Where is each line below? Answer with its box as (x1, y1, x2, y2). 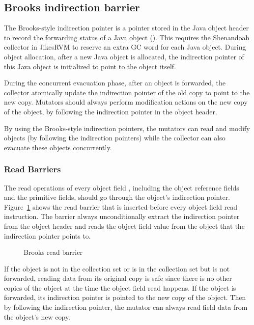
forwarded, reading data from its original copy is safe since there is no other (4, 273, 232, 283)
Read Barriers (4, 163, 61, 175)
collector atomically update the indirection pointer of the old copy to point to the (4, 87, 250, 97)
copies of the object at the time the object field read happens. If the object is (4, 282, 236, 293)
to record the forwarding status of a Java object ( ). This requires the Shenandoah (4, 32, 250, 42)
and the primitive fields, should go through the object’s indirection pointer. (4, 192, 230, 202)
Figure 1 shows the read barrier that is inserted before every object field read (4, 201, 237, 212)
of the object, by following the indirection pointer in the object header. (4, 106, 217, 116)
